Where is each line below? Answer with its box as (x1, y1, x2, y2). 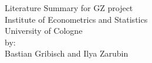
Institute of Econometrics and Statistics (5, 13, 148, 25)
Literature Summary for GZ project (5, 2, 133, 13)
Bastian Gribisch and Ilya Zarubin (5, 47, 129, 60)
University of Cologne (5, 24, 83, 37)
